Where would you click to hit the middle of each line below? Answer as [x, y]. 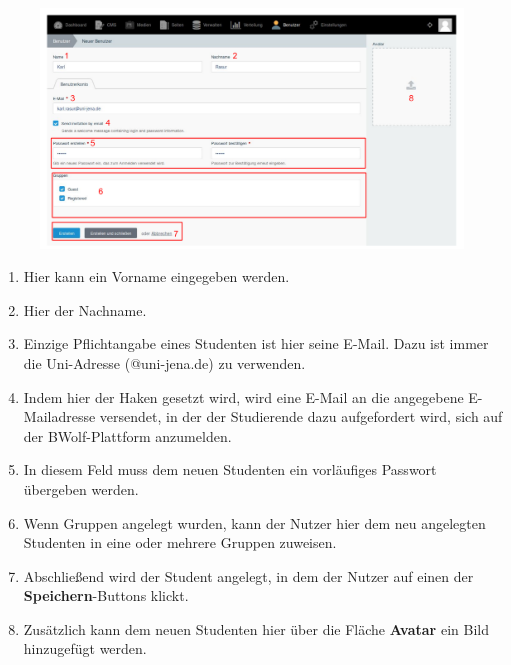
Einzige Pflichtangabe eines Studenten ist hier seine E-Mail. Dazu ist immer [256, 343]
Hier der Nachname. [85, 309]
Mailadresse [59, 416]
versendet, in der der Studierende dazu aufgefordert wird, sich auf [301, 416]
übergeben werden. [81, 488]
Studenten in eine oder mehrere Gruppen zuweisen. [180, 542]
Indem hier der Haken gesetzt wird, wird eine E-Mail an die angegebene [243, 396]
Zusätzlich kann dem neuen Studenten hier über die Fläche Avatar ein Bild [256, 628]
